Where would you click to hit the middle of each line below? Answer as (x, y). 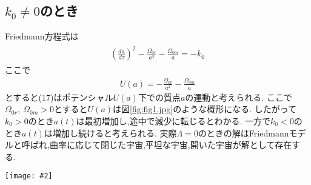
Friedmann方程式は (42, 36)
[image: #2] (29, 176)
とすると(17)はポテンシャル (59, 97)
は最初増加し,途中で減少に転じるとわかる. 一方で (173, 121)
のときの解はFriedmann (243, 133)
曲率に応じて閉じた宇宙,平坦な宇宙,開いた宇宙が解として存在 (171, 145)
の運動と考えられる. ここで (239, 97)
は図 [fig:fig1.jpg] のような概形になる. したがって (205, 109)
